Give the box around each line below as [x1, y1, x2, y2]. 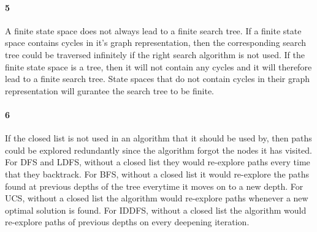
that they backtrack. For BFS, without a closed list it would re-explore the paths [5, 167, 310, 180]
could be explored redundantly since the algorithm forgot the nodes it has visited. [5, 143, 313, 156]
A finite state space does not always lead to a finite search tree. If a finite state [5, 24, 302, 37]
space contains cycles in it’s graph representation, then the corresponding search [5, 36, 307, 49]
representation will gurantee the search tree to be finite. [5, 84, 214, 97]
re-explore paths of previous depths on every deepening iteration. [5, 215, 250, 228]
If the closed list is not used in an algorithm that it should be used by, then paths [5, 132, 312, 144]
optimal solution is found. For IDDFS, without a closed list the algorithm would [5, 203, 307, 216]
